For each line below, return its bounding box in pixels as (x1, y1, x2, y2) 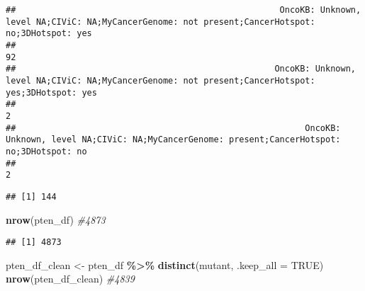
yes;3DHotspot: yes (6, 87, 97, 98)
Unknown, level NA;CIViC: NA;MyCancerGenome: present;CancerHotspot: (6, 135, 341, 145)
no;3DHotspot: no (6, 146, 87, 156)
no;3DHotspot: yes (6, 28, 92, 39)
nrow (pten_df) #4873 (6, 212, 106, 227)
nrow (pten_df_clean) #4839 (6, 271, 135, 286)
